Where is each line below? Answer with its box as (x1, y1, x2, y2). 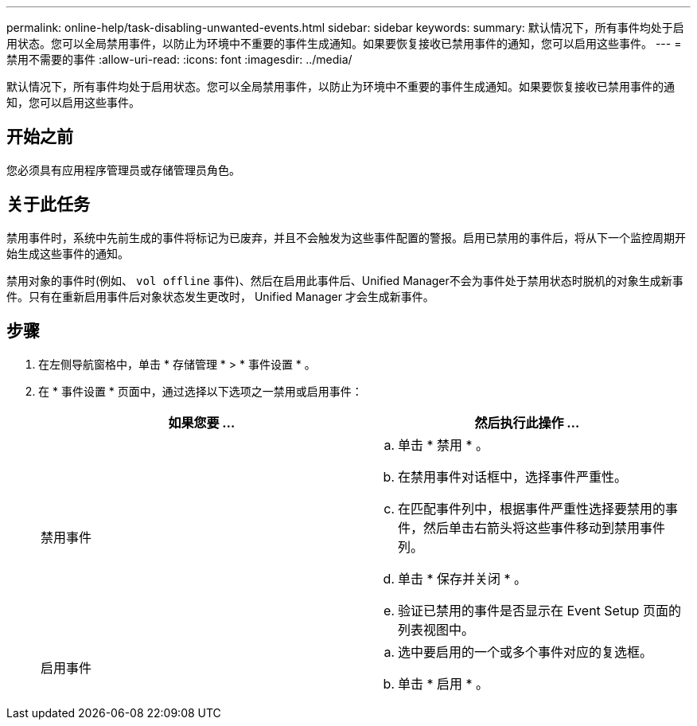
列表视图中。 (398, 621, 475, 638)
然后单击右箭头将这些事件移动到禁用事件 (423, 519, 666, 536)
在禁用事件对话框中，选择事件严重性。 (398, 468, 628, 485)
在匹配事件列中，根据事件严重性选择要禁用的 (398, 500, 666, 517)
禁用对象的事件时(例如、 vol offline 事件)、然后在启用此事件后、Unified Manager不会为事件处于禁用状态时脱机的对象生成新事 (6, 273, 683, 287)
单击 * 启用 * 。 (398, 675, 489, 692)
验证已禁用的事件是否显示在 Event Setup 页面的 (398, 602, 681, 619)
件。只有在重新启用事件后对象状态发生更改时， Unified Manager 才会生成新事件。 (6, 289, 434, 303)
